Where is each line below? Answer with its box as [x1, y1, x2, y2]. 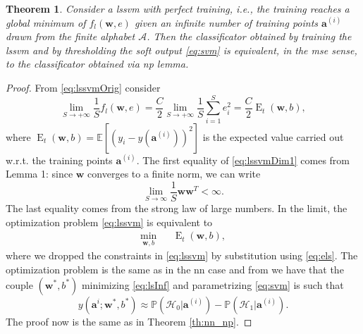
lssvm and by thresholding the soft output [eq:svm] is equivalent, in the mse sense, [6, 42, 357, 57]
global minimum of [6, 15, 86, 30]
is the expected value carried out [202, 129, 344, 144]
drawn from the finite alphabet [6, 29, 135, 44]
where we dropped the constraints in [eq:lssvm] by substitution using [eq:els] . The [6, 248, 358, 263]
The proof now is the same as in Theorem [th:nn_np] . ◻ [6, 314, 252, 328]
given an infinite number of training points [134, 15, 319, 30]
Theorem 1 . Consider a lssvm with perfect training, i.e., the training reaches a [6, 1, 350, 16]
